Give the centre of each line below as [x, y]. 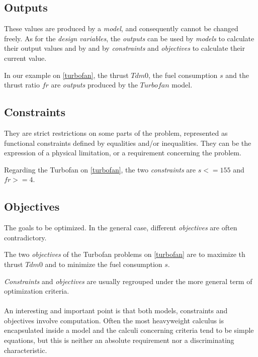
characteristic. [26, 350]
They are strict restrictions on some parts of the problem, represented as [116, 132]
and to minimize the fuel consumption [104, 264]
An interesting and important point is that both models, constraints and [116, 310]
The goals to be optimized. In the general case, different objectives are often [121, 228]
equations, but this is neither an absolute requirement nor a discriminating [119, 340]
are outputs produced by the [94, 85]
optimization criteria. [37, 291]
